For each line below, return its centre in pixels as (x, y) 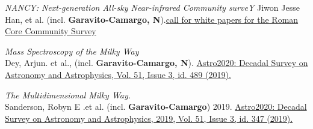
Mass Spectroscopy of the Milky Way (72, 51)
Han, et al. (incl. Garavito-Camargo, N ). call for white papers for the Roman (152, 19)
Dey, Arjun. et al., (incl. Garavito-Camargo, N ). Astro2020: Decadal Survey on (156, 63)
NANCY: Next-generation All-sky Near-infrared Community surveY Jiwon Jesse (152, 7)
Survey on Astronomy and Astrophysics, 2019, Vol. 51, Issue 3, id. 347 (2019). (149, 118)
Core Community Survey (51, 31)
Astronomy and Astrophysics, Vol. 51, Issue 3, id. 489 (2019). (118, 74)
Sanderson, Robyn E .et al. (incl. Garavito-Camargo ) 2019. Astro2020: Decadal (156, 106)
